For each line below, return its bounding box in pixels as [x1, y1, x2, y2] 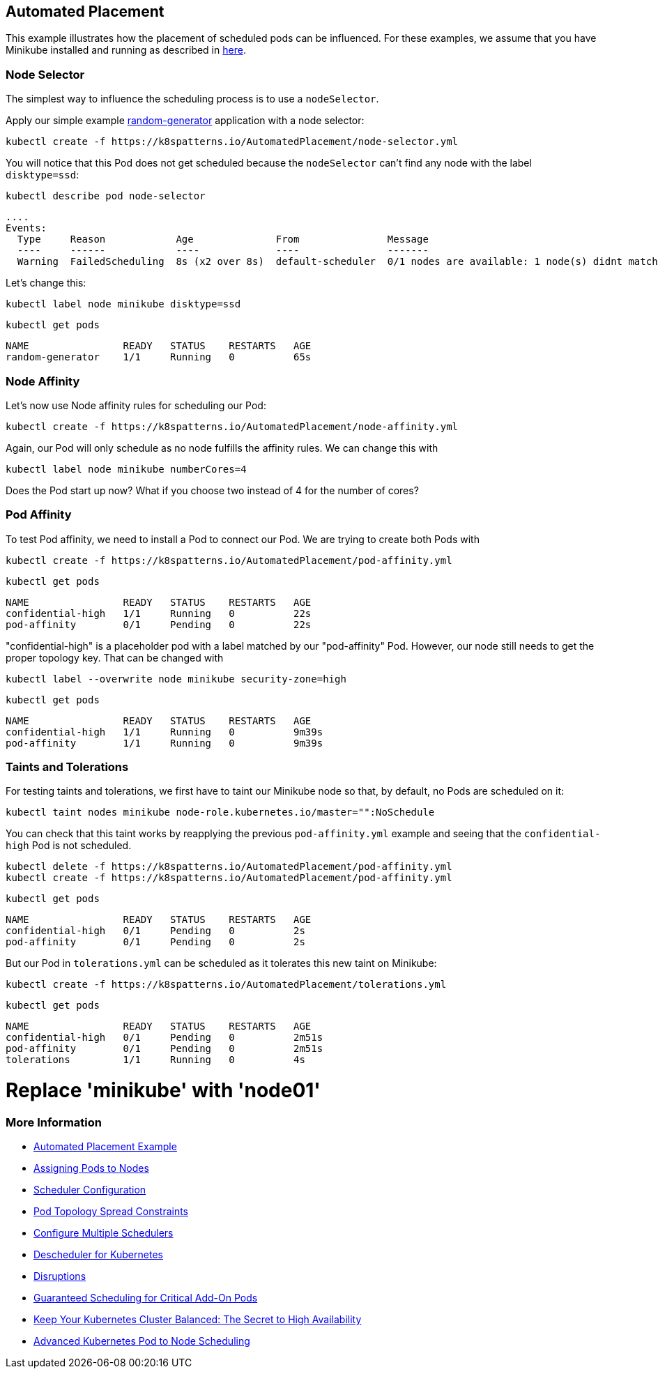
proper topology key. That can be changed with [6, 651, 224, 664]
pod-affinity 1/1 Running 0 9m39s [6, 737, 323, 749]
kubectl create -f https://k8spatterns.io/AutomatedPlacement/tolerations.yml [6, 979, 447, 991]
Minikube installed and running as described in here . [6, 44, 246, 56]
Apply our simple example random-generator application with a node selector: [6, 114, 365, 127]
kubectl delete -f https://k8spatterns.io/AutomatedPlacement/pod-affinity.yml [6, 861, 452, 873]
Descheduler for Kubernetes [33, 1249, 163, 1261]
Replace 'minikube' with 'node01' [6, 1078, 321, 1103]
